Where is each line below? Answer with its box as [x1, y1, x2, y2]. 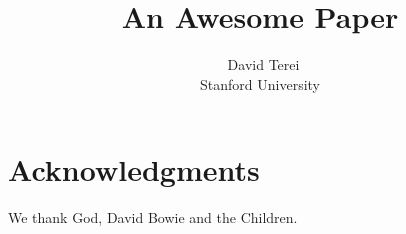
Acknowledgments [8, 149, 260, 190]
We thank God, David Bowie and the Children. [8, 207, 298, 228]
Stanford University [200, 73, 320, 94]
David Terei [227, 54, 300, 75]
